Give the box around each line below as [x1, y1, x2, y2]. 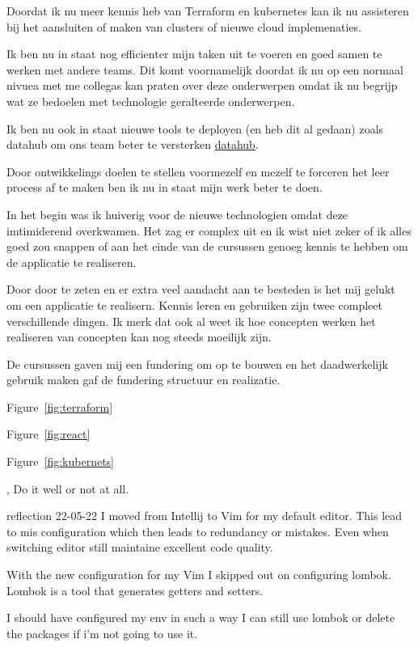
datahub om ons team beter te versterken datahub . [6, 136, 259, 153]
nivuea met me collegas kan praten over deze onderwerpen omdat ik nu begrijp [6, 77, 398, 94]
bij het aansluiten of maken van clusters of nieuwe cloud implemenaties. [6, 18, 361, 35]
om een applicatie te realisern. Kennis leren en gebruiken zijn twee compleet [6, 296, 382, 313]
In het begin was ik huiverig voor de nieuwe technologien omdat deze [6, 205, 348, 222]
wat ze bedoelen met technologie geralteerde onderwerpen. [6, 92, 295, 109]
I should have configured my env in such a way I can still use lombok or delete [6, 609, 395, 626]
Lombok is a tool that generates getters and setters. [6, 581, 264, 598]
